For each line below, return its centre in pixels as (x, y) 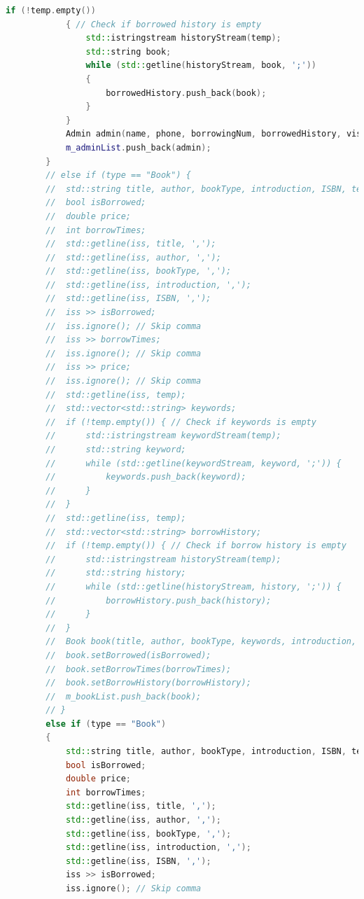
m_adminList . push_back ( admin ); (138, 147)
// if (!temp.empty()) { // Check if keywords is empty (181, 422)
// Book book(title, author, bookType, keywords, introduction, (201, 642)
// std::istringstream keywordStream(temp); (163, 436)
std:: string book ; (128, 51)
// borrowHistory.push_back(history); (159, 600)
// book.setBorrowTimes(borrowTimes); (139, 669)
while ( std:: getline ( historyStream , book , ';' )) (201, 65)
